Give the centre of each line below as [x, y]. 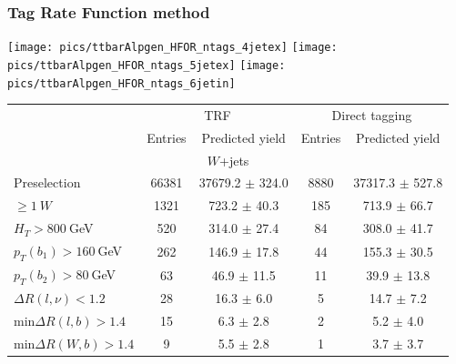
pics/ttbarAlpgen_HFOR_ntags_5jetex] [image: [147, 65]
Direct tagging [372, 114]
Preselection [47, 182]
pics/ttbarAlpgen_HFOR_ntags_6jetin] [122, 83]
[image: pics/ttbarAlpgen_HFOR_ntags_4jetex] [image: [172, 48]
